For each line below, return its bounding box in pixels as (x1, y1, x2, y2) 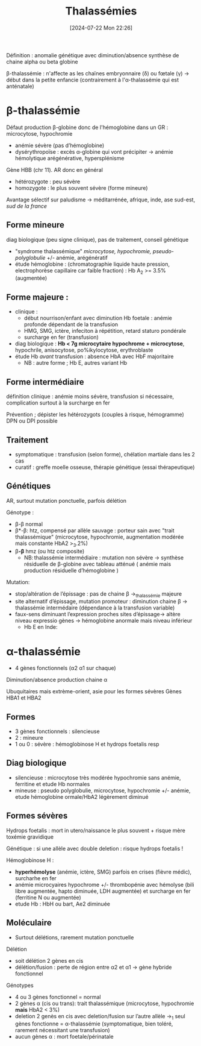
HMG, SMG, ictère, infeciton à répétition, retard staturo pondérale (23, 327, 187, 335)
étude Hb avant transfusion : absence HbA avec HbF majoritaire (14, 353, 174, 360)
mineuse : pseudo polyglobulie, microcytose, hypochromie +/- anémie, (14, 787, 191, 794)
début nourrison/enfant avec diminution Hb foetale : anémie (23, 315, 173, 322)
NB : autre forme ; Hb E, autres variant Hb (23, 359, 128, 367)
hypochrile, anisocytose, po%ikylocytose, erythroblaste (14, 347, 153, 354)
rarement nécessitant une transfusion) (14, 1027, 110, 1034)
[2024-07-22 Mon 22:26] (69, 24, 133, 31)
